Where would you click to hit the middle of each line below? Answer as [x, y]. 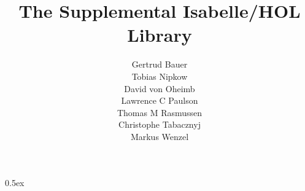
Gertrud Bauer [160, 64]
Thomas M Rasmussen [160, 112]
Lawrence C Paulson [160, 100]
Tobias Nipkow [160, 76]
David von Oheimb [160, 88]
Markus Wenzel [160, 136]
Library [160, 35]
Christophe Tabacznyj [160, 124]
